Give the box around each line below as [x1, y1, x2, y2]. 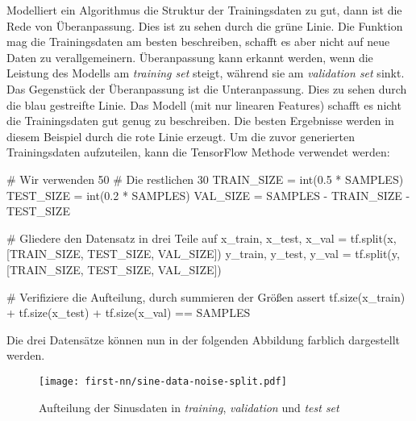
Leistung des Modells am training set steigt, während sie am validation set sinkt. [6, 65, 405, 81]
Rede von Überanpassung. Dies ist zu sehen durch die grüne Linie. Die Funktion [6, 17, 403, 34]
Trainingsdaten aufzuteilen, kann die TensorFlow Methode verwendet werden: [6, 144, 390, 160]
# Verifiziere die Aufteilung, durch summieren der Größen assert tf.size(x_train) [6, 288, 406, 305]
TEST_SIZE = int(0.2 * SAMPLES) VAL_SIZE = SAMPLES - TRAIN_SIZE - [6, 186, 410, 203]
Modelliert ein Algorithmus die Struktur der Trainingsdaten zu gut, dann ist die [6, 2, 402, 18]
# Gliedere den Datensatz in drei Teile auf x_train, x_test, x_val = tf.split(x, [6, 229, 397, 246]
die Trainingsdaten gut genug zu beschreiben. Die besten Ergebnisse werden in [6, 112, 394, 129]
